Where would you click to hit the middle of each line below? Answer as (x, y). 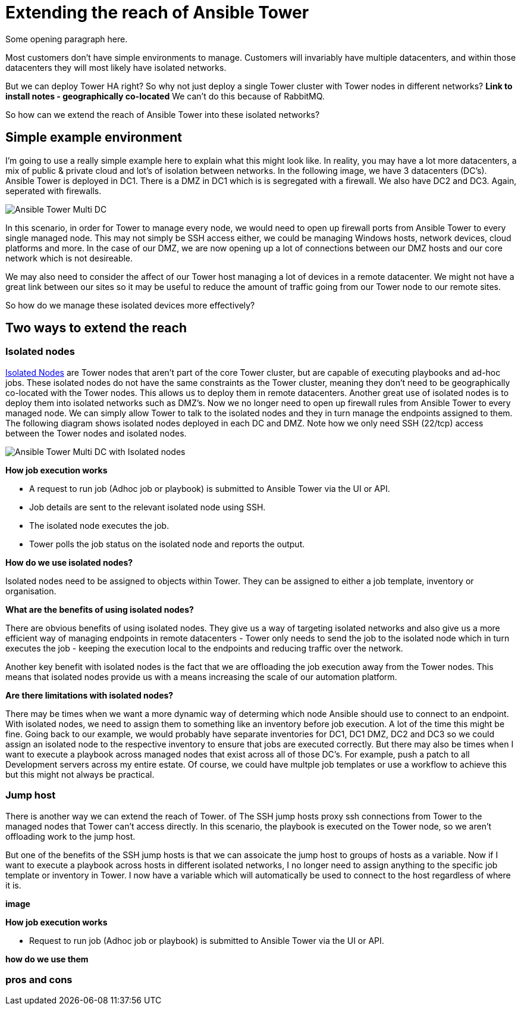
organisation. (31, 591)
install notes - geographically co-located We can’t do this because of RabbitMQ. (165, 96)
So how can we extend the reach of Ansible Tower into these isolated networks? (163, 114)
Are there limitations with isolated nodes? (90, 695)
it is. (13, 885)
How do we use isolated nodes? (69, 562)
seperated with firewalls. (54, 191)
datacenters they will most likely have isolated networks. (116, 67)
